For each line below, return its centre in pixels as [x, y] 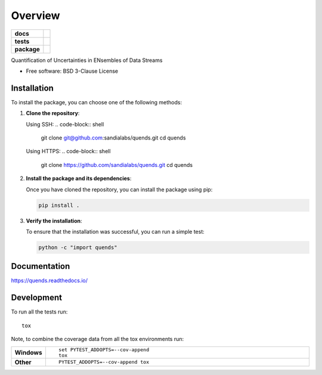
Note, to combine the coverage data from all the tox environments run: [97, 339]
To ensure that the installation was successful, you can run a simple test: [115, 231]
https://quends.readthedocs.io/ [49, 281]
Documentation [41, 266]
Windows [28, 352]
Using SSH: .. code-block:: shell [65, 124]
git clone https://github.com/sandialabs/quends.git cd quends [117, 165]
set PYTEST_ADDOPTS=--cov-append [104, 350]
